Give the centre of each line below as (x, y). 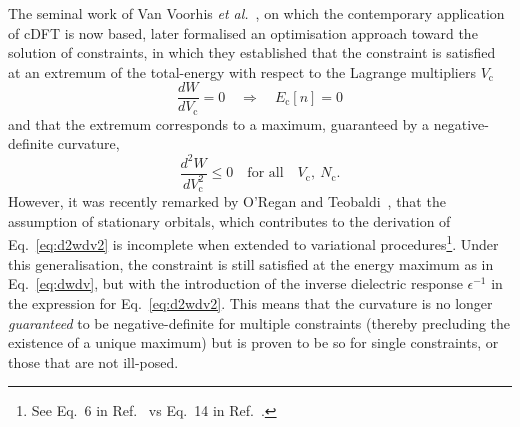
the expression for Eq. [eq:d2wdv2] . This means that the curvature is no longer (250, 303)
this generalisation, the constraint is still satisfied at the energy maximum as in (251, 263)
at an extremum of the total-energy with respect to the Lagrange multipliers (242, 71)
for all (265, 173)
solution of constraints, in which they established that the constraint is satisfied (252, 52)
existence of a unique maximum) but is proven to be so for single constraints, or (253, 342)
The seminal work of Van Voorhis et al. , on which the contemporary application (256, 13)
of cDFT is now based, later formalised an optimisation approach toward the (243, 32)
